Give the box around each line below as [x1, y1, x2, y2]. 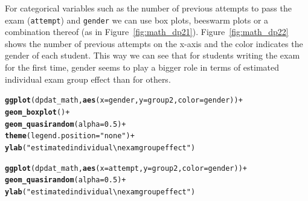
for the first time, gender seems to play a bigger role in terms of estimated [5, 61, 280, 74]
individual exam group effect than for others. [5, 72, 171, 85]
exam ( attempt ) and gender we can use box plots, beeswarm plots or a [5, 13, 269, 26]
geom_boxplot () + [5, 107, 70, 116]
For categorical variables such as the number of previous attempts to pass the [5, 2, 292, 14]
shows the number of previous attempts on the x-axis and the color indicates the [5, 37, 303, 49]
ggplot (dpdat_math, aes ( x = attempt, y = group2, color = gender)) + [5, 164, 248, 173]
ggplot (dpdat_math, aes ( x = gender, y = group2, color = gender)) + [5, 96, 243, 105]
